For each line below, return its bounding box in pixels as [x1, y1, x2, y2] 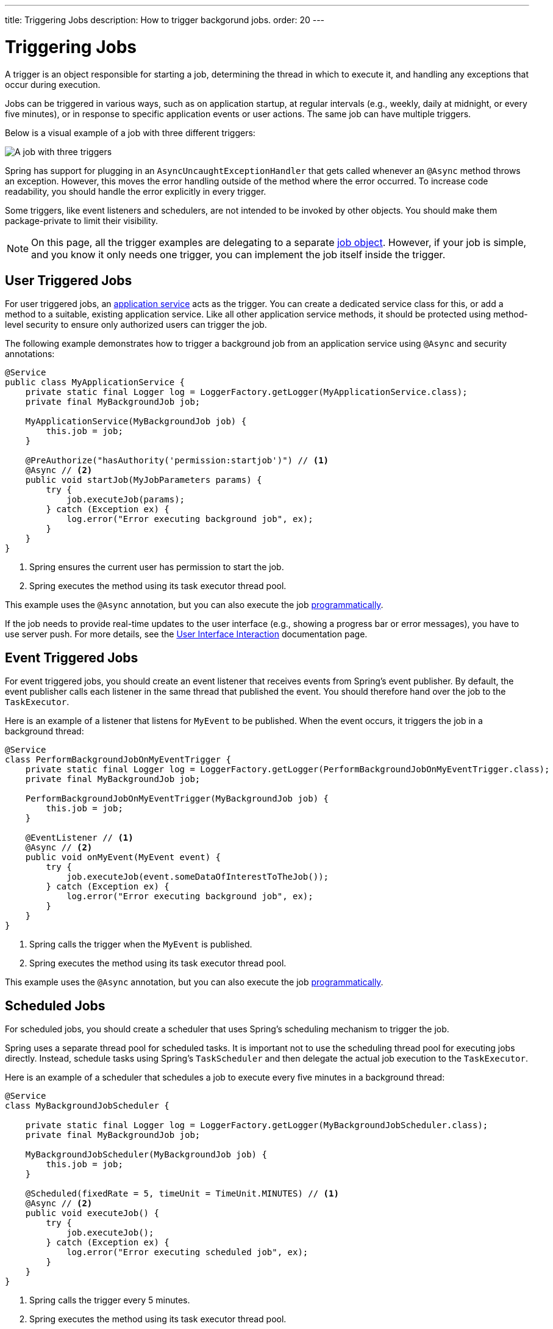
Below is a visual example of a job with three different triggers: [5, 127, 255, 138]
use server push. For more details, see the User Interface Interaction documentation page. [5, 629, 368, 640]
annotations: [5, 349, 55, 360]
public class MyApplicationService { [5, 377, 185, 388]
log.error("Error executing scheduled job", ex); [66, 1247, 309, 1258]
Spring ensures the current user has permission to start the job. [29, 562, 284, 573]
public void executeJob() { [25, 1208, 159, 1219]
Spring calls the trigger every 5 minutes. [29, 1295, 190, 1306]
